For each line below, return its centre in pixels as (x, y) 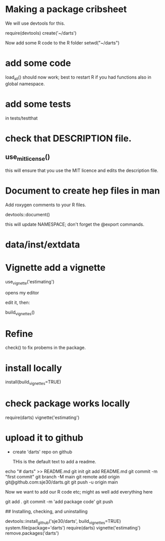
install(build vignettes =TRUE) (33, 383)
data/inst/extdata (43, 244)
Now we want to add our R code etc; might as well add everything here (79, 492)
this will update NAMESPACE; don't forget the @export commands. (75, 224)
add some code (38, 63)
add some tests (38, 104)
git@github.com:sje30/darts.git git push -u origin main (62, 482)
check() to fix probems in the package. (45, 348)
